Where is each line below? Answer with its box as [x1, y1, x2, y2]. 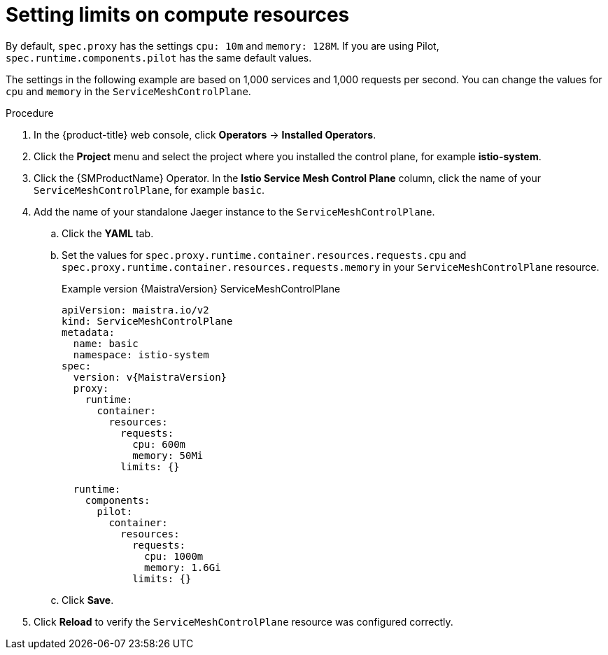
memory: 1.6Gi [144, 561, 221, 573]
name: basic [73, 337, 139, 349]
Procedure [6, 106, 54, 119]
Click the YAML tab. [62, 227, 154, 239]
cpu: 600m [132, 438, 186, 450]
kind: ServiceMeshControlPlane [62, 315, 233, 327]
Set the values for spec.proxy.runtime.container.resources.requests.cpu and [62, 248, 467, 261]
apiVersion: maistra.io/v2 [62, 304, 209, 316]
